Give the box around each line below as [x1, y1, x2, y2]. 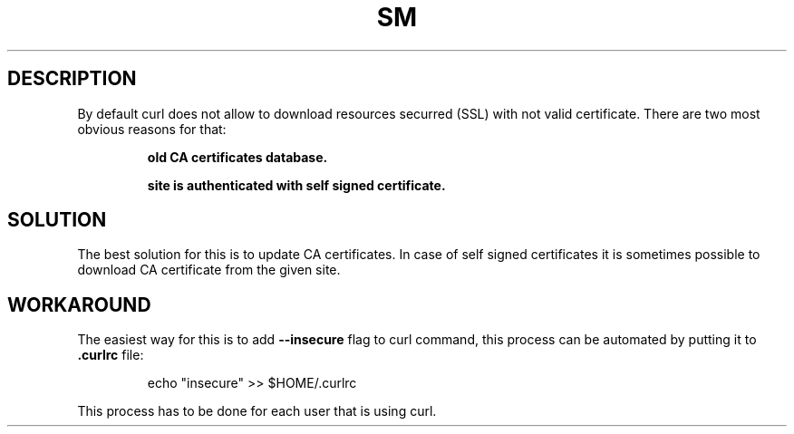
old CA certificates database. [147, 149, 328, 165]
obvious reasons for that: [77, 121, 227, 137]
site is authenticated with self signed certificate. [147, 177, 446, 193]
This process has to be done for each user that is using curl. [77, 403, 437, 420]
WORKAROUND [7, 293, 151, 316]
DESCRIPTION [7, 67, 137, 91]
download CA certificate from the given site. [77, 262, 341, 278]
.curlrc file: [77, 347, 144, 363]
